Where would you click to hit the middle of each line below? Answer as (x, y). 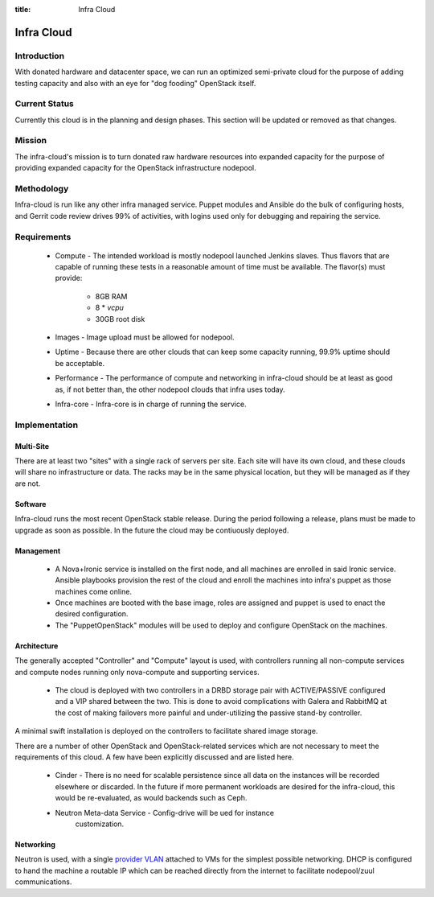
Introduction (39, 56)
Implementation (47, 425)
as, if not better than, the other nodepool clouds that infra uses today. (170, 389)
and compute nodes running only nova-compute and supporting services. (137, 672)
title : (23, 9)
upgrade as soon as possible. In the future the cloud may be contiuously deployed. (152, 530)
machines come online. (94, 591)
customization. (100, 824)
